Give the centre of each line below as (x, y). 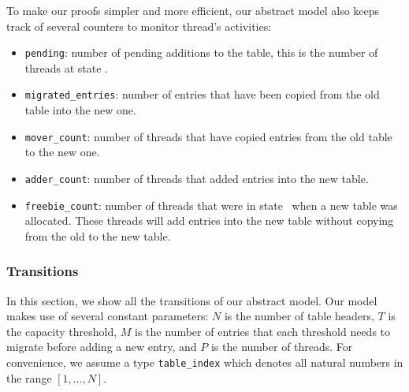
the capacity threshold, (62, 331)
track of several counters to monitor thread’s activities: (139, 26)
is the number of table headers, (299, 316)
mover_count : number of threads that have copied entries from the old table (208, 136)
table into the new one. (80, 110)
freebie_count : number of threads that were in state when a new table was (211, 205)
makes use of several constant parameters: (108, 316)
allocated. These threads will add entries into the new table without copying (209, 220)
